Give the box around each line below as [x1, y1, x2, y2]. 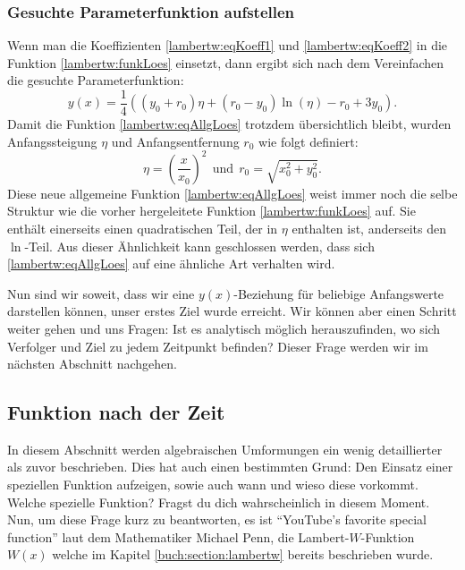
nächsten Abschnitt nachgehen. [7, 354, 177, 373]
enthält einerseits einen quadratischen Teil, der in [7, 218, 278, 237]
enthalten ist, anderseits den [292, 218, 446, 237]
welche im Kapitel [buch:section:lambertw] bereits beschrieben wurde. [52, 545, 434, 564]
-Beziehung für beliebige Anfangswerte [233, 284, 444, 302]
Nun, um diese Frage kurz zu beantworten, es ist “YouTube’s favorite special [7, 510, 427, 529]
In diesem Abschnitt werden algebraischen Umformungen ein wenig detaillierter [7, 439, 443, 458]
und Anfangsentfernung [111, 132, 240, 150]
